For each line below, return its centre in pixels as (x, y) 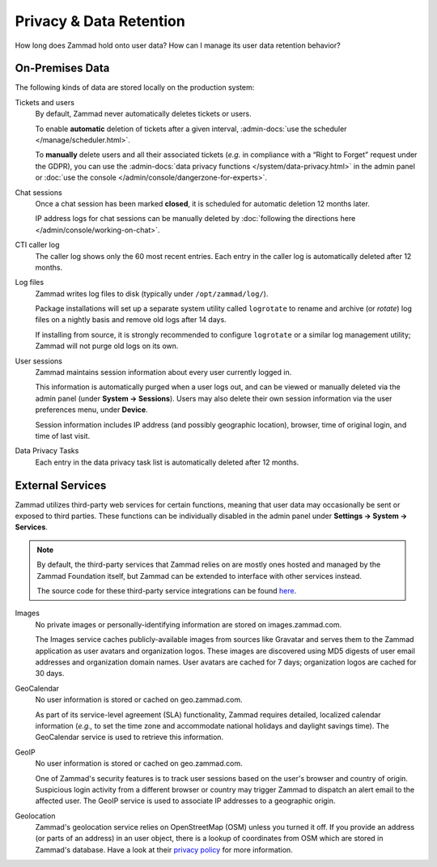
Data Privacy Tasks (47, 451)
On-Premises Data (62, 68)
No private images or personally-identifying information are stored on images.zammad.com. (189, 624)
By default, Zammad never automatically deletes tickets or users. (143, 114)
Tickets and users (45, 102)
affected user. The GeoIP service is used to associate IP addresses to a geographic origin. (185, 801)
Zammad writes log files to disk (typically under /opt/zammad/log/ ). (152, 293)
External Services (61, 485)
